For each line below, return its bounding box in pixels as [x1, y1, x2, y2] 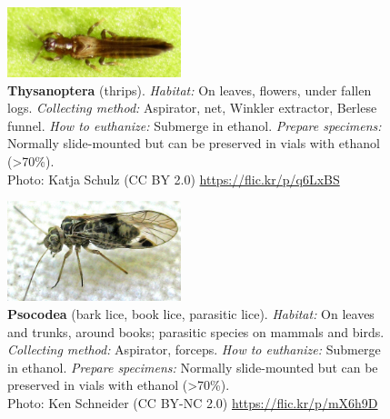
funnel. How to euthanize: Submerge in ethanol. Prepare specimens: [7, 115, 382, 135]
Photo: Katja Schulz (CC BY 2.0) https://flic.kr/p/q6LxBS [7, 169, 340, 188]
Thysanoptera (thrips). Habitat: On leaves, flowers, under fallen [7, 80, 372, 99]
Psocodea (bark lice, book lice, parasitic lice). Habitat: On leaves [7, 304, 375, 323]
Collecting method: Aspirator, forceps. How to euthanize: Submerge [7, 340, 381, 359]
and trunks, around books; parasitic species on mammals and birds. [7, 322, 385, 341]
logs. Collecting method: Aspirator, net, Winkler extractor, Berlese [7, 98, 377, 117]
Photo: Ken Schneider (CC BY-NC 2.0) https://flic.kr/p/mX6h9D [7, 393, 378, 412]
